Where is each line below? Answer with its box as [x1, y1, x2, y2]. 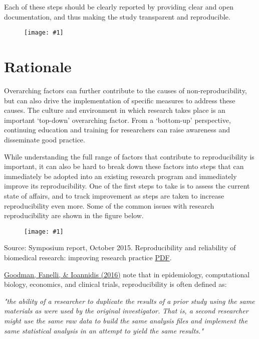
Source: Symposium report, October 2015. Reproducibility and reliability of [4, 242, 236, 253]
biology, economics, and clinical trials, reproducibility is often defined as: [4, 279, 227, 289]
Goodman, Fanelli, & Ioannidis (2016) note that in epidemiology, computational [4, 269, 250, 279]
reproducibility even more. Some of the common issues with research [4, 200, 214, 211]
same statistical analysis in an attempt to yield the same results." [4, 325, 203, 335]
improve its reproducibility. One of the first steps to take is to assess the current [4, 181, 250, 191]
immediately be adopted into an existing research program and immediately [4, 171, 237, 181]
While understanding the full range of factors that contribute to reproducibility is [4, 151, 254, 161]
